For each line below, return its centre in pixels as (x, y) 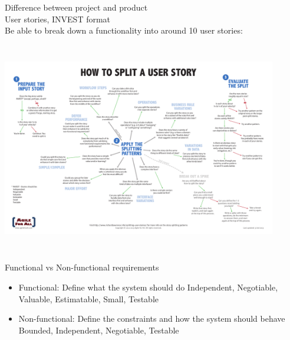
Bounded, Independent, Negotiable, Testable (99, 330)
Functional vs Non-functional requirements (82, 267)
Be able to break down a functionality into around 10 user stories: (124, 30)
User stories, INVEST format (58, 19)
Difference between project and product (76, 7)
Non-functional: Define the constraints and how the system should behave (152, 318)
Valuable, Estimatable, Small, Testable (88, 298)
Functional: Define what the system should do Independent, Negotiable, (148, 287)
